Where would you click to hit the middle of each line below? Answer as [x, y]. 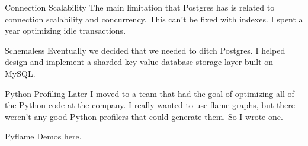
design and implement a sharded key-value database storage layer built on [139, 62]
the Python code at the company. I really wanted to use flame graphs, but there [150, 105]
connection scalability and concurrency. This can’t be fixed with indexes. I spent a [154, 19]
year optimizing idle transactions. [65, 30]
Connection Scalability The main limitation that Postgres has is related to [140, 7]
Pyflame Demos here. [43, 136]
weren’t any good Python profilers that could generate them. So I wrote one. [144, 116]
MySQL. [20, 73]
